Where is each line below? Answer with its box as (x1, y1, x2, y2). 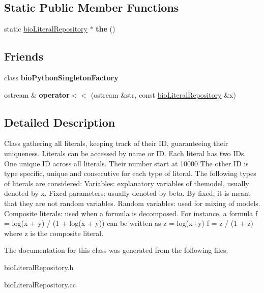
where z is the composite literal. (4, 227, 104, 238)
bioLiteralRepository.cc (4, 279, 76, 289)
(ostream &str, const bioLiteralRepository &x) (91, 89, 236, 100)
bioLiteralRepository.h (4, 261, 74, 272)
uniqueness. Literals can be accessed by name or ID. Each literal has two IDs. (4, 148, 246, 158)
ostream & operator (4, 89, 70, 100)
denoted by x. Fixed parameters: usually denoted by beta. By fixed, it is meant (4, 188, 251, 198)
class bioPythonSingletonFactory (4, 72, 119, 82)
